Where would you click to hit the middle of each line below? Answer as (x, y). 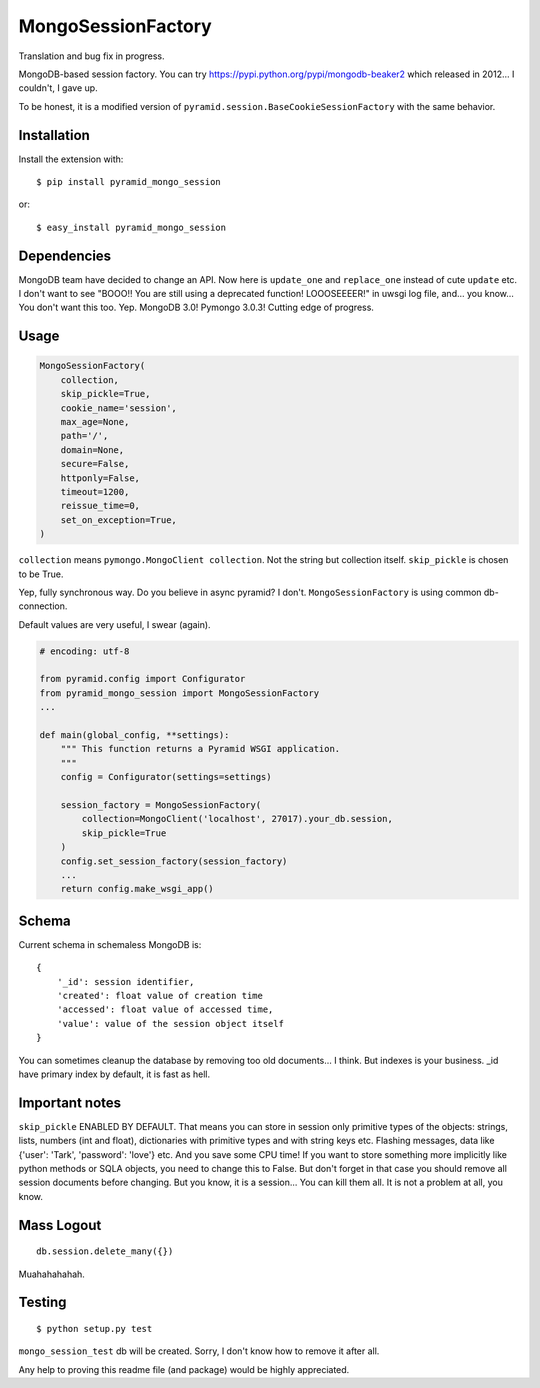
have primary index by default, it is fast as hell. (114, 1074)
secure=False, (95, 464)
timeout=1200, (95, 491)
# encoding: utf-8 (84, 651)
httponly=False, (100, 478)
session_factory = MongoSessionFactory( (161, 805)
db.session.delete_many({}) (105, 1251)
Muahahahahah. (51, 1274)
